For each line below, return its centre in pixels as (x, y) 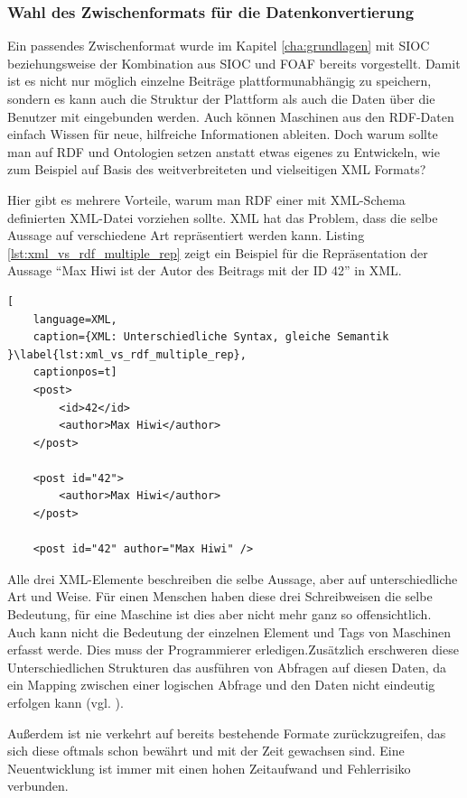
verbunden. (38, 786)
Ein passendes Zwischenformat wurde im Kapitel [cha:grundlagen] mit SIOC (219, 46)
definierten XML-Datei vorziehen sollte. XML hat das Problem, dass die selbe (223, 217)
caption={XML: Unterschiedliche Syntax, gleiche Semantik (211, 337)
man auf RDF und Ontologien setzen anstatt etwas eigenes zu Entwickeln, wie (224, 151)
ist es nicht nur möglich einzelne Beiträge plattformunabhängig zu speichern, (219, 81)
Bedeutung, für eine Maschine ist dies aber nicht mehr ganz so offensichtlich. (219, 614)
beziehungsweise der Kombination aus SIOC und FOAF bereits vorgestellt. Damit (234, 63)
